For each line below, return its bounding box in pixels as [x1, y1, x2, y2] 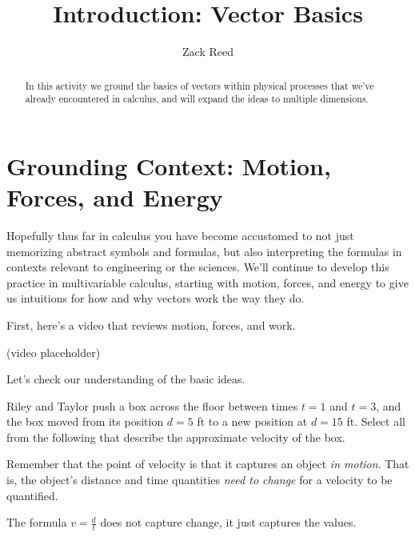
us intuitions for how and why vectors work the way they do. [6, 290, 305, 307]
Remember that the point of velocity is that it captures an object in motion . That [6, 455, 409, 472]
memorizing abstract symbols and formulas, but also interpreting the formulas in [6, 242, 402, 259]
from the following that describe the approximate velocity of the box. [6, 428, 345, 445]
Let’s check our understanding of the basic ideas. [6, 371, 245, 387]
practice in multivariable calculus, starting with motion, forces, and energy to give [6, 274, 409, 291]
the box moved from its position [6, 413, 164, 430]
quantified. [6, 487, 58, 503]
